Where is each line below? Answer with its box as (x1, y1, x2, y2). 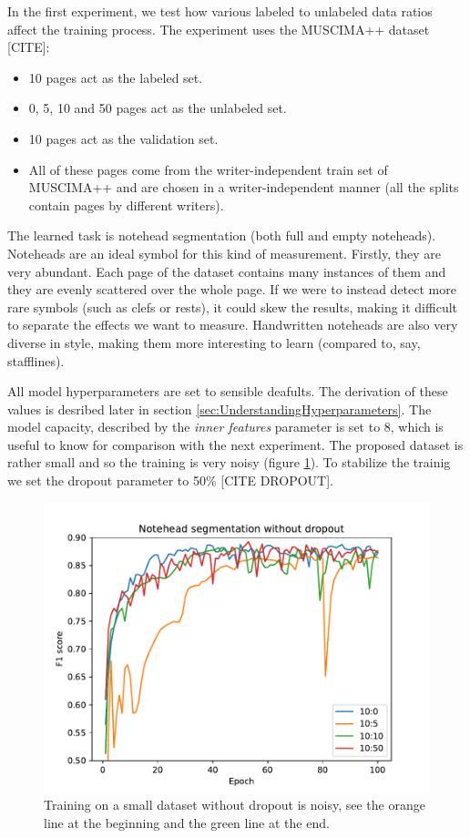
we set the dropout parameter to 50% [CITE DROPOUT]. (7, 471, 333, 490)
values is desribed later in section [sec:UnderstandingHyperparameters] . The (7, 399, 432, 418)
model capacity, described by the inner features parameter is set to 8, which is (7, 417, 444, 436)
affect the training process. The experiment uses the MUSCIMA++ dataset (7, 19, 430, 38)
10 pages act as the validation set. (28, 128, 219, 148)
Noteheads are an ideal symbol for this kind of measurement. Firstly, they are (7, 243, 441, 262)
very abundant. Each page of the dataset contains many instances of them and (7, 261, 446, 281)
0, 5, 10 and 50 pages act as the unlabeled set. (28, 98, 287, 118)
